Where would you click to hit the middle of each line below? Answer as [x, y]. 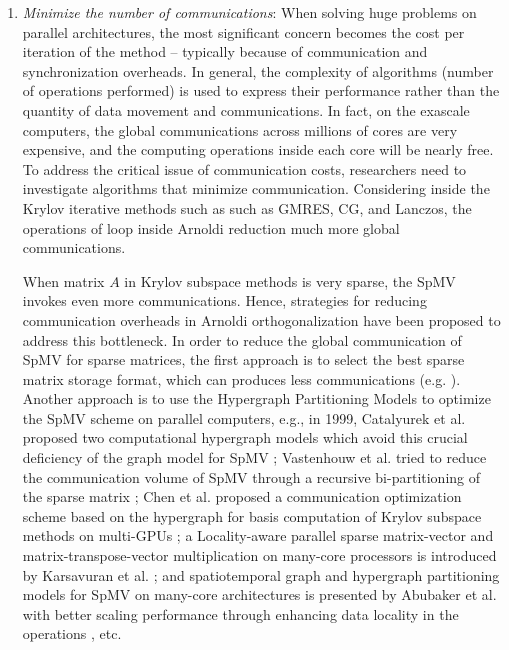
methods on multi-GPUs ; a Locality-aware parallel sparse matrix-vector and [258, 535]
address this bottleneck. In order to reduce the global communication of [242, 339]
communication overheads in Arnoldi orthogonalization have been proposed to [261, 319]
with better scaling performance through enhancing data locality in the [240, 613]
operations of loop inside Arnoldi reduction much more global [211, 227]
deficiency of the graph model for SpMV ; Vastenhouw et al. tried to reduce [254, 457]
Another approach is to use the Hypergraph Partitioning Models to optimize [256, 398]
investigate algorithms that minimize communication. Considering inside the [256, 188]
